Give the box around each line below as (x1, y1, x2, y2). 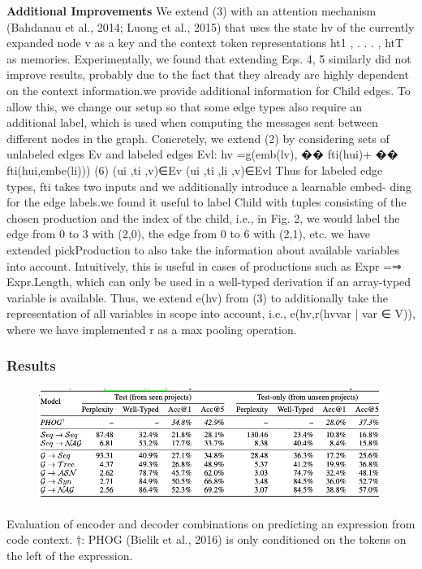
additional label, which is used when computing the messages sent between (6, 114, 378, 131)
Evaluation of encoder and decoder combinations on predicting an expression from (6, 515, 416, 532)
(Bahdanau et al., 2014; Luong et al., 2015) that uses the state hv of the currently (6, 18, 415, 35)
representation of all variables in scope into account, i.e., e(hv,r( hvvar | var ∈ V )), (6, 305, 416, 322)
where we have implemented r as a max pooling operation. (6, 320, 297, 337)
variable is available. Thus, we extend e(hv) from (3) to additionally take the (6, 289, 389, 306)
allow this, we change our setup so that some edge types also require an (6, 98, 363, 115)
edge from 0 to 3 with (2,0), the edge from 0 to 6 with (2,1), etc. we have (6, 225, 371, 242)
